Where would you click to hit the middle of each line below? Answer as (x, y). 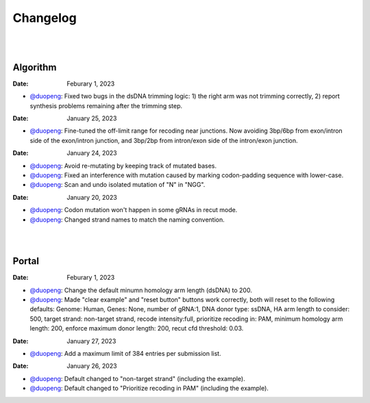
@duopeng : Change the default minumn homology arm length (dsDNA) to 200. (141, 290)
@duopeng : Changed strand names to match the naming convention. (127, 220)
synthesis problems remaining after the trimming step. (106, 105)
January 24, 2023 (92, 153)
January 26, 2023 (92, 366)
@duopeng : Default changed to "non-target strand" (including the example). (138, 378)
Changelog (45, 18)
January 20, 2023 (92, 197)
